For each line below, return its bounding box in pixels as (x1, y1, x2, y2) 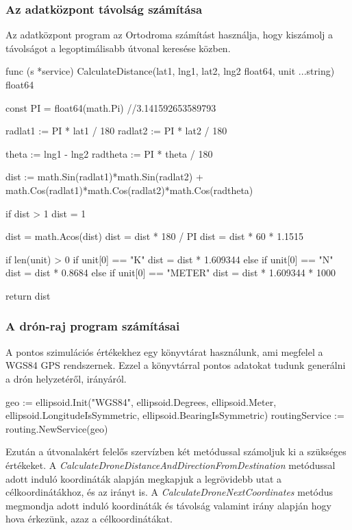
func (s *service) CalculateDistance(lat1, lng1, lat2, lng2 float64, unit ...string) (5, 64, 335, 78)
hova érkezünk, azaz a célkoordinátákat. (5, 511, 173, 526)
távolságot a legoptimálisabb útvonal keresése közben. (5, 40, 231, 55)
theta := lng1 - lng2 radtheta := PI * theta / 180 (5, 146, 213, 160)
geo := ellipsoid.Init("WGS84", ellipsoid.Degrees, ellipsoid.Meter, (5, 394, 277, 409)
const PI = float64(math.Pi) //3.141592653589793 (5, 100, 216, 115)
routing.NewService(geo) (5, 421, 108, 435)
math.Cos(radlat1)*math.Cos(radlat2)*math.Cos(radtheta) (5, 182, 253, 197)
